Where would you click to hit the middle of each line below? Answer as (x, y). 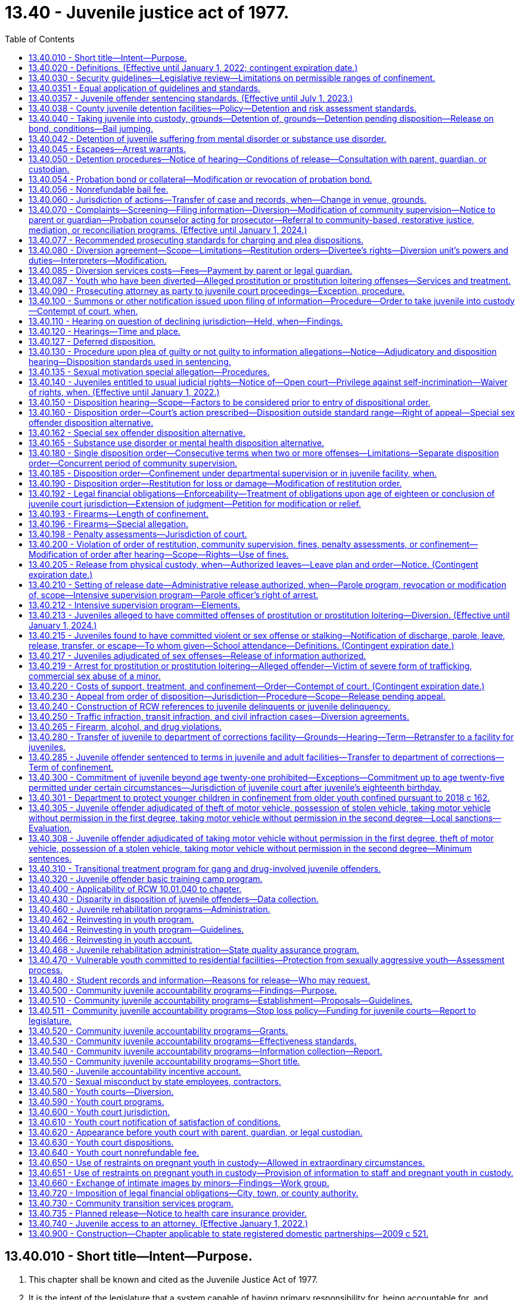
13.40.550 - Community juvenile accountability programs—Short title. (164, 1061)
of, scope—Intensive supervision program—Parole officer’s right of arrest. (174, 595)
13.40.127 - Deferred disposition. (92, 341)
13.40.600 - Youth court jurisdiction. (99, 1112)
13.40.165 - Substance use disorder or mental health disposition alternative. (177, 442)
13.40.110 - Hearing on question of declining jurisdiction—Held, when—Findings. (186, 321)
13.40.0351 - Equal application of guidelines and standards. (145, 88)
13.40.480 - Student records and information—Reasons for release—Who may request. (200, 980)
